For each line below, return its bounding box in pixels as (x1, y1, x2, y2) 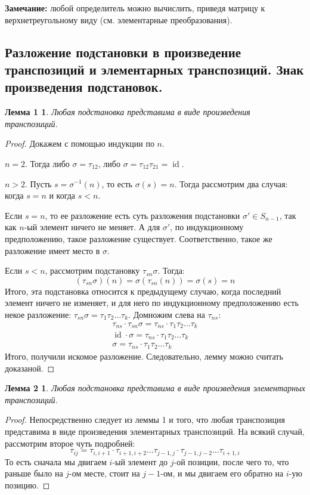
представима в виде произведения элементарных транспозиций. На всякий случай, (5, 425, 305, 437)
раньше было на (5, 467, 63, 479)
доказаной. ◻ (5, 361, 55, 374)
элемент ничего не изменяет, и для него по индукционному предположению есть (5, 296, 299, 309)
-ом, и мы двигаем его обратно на (160, 467, 284, 479)
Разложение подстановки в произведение (5, 42, 241, 61)
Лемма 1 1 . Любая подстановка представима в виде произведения (5, 106, 250, 118)
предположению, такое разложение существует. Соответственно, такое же (5, 232, 272, 245)
